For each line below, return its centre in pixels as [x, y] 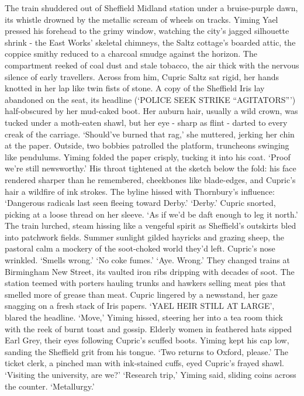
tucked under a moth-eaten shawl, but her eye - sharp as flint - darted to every [146, 122]
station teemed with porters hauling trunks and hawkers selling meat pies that [145, 283]
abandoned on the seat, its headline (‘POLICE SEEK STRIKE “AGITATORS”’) [150, 99]
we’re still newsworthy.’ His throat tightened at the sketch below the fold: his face [151, 168]
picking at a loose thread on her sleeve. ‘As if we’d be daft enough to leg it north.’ [151, 214]
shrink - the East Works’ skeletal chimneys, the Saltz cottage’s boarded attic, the [150, 42]
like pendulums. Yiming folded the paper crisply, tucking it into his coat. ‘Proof [148, 156]
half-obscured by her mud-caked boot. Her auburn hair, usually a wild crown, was [151, 111]
